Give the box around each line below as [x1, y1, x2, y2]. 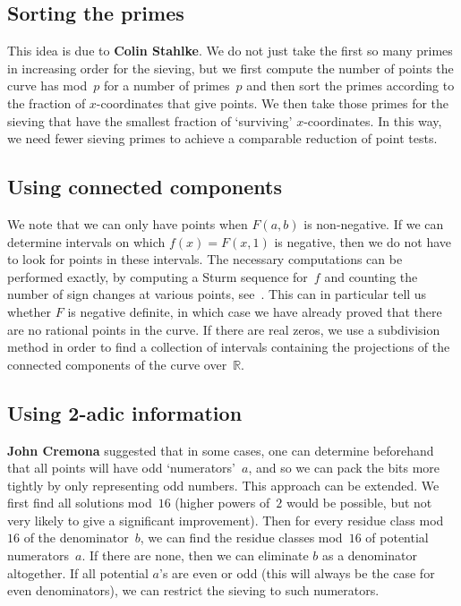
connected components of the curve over [7, 354, 227, 373]
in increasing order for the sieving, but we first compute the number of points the [7, 58, 454, 77]
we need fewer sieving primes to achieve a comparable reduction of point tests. [7, 129, 438, 148]
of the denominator [23, 528, 129, 547]
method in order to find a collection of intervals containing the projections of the [7, 337, 450, 356]
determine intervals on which [7, 232, 166, 251]
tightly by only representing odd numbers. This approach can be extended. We [7, 475, 440, 494]
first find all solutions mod [7, 493, 152, 512]
